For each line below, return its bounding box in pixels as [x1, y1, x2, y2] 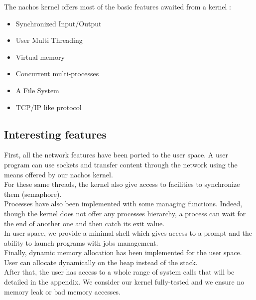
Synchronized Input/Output [15, 18, 102, 28]
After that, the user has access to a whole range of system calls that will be [4, 267, 235, 277]
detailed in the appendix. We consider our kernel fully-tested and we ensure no [4, 277, 245, 287]
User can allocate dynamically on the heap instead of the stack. [4, 257, 198, 267]
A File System [15, 85, 59, 95]
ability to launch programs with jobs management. [4, 237, 158, 248]
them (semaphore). [4, 188, 62, 199]
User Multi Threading [15, 35, 83, 45]
